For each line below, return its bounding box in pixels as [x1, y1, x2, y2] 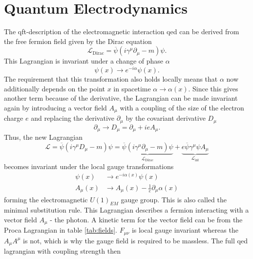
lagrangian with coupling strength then [4, 246, 121, 256]
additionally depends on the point [4, 83, 105, 93]
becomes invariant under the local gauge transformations [4, 161, 174, 171]
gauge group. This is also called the [121, 194, 227, 204]
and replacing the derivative [31, 113, 114, 123]
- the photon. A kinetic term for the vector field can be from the [50, 214, 243, 224]
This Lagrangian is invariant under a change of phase [4, 56, 164, 66]
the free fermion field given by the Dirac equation [4, 36, 152, 46]
